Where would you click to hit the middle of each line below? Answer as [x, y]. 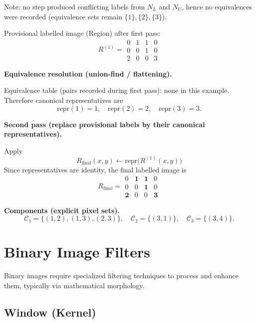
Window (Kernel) [50, 312]
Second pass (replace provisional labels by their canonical [105, 124]
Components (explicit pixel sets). [62, 210]
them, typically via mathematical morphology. [74, 285]
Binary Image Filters [77, 252]
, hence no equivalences [217, 6]
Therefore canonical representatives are [64, 100]
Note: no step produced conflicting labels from [75, 6]
